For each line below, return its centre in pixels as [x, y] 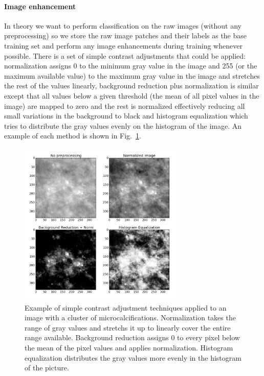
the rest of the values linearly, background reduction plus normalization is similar [131, 86]
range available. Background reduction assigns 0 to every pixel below [132, 337]
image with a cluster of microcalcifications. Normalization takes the [130, 318]
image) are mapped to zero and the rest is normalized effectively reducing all [125, 105]
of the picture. [47, 368]
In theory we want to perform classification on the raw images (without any [123, 25]
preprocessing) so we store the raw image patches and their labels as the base [126, 36]
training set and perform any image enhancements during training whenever [123, 45]
